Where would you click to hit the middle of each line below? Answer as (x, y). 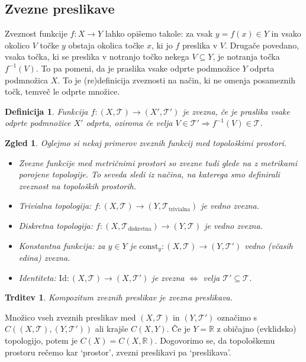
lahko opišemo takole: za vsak (159, 33)
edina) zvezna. (44, 257)
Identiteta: (37, 277)
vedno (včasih (269, 245)
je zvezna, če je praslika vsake (236, 111)
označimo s (237, 317)
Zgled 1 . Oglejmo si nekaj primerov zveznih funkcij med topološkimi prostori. (146, 142)
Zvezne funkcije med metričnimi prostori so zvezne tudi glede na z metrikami (158, 162)
